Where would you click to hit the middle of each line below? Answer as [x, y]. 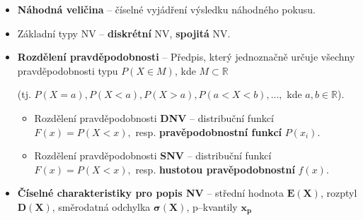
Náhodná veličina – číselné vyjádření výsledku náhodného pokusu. [166, 9]
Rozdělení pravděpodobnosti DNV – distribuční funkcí [154, 117]
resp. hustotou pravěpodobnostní [215, 169]
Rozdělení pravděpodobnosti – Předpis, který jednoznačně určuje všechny [186, 57]
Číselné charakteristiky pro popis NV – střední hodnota [151, 193]
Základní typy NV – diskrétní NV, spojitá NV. [124, 33]
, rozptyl [339, 193]
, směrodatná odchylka [101, 206]
